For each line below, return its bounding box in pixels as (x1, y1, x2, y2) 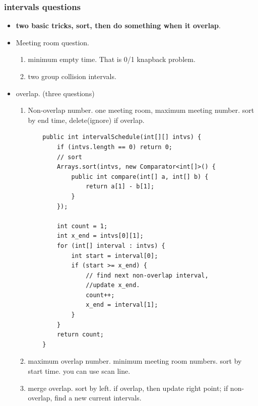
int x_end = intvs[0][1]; (56, 232, 144, 240)
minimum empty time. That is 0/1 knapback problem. (28, 54, 196, 64)
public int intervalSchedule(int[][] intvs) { (42, 133, 202, 141)
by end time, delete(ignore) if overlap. (28, 114, 145, 125)
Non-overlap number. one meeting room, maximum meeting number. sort (28, 105, 254, 115)
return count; (56, 331, 104, 339)
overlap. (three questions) (16, 88, 95, 98)
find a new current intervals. (54, 392, 142, 403)
